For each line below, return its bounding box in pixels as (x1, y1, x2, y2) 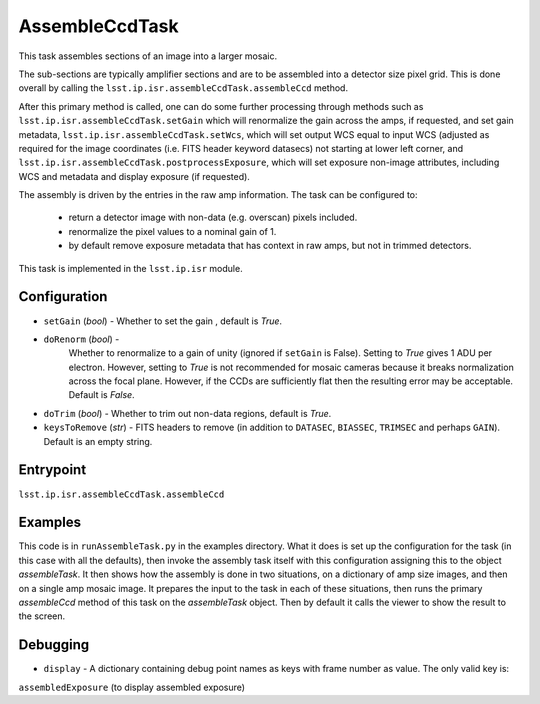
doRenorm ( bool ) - (43, 333, 120, 345)
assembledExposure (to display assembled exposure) (18, 681, 245, 693)
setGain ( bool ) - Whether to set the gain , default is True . (43, 315, 283, 327)
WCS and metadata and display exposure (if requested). (18, 170, 250, 182)
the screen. (18, 610, 66, 622)
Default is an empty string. (43, 435, 153, 447)
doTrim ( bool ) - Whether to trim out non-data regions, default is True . (43, 407, 332, 419)
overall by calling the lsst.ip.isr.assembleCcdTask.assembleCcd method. (18, 82, 349, 94)
